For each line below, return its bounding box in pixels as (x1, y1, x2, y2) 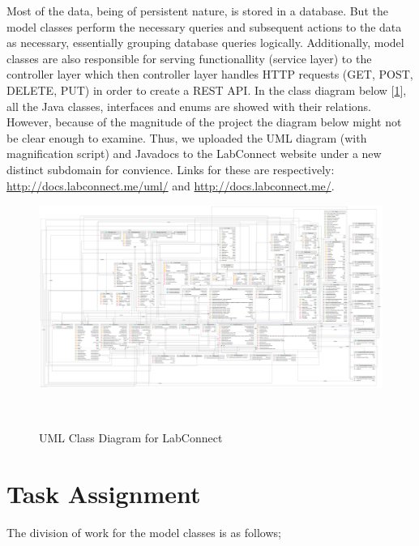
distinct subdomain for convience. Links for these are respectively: (6, 160, 335, 177)
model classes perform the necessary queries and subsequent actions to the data (6, 18, 402, 35)
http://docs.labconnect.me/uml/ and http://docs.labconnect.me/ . (6, 177, 335, 194)
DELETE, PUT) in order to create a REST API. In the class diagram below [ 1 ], (6, 81, 407, 98)
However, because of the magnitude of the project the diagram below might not (6, 113, 402, 130)
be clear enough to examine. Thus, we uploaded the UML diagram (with (6, 129, 367, 146)
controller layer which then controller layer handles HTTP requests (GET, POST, (6, 66, 413, 83)
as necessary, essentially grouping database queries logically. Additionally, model (6, 34, 404, 51)
